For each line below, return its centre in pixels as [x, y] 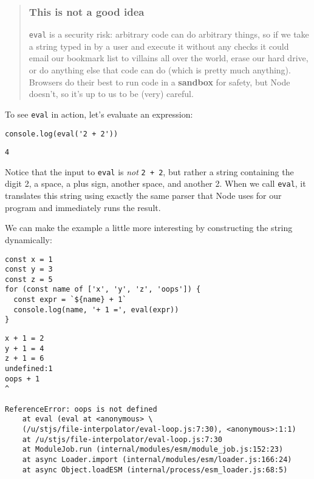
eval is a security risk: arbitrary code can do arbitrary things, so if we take [169, 34]
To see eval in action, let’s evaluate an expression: [99, 114]
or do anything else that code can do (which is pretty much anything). [160, 70]
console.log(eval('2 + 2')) [62, 134]
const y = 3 [29, 270]
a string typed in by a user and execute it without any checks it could [159, 46]
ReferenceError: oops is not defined [81, 409]
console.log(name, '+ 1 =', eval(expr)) [96, 310]
